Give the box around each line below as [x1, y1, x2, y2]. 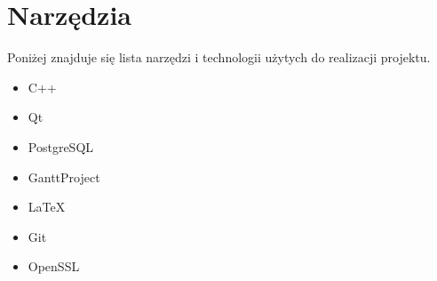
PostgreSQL [28, 137, 94, 156]
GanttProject [28, 167, 100, 186]
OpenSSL [28, 257, 80, 276]
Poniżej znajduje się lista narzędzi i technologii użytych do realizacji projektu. [7, 48, 431, 67]
